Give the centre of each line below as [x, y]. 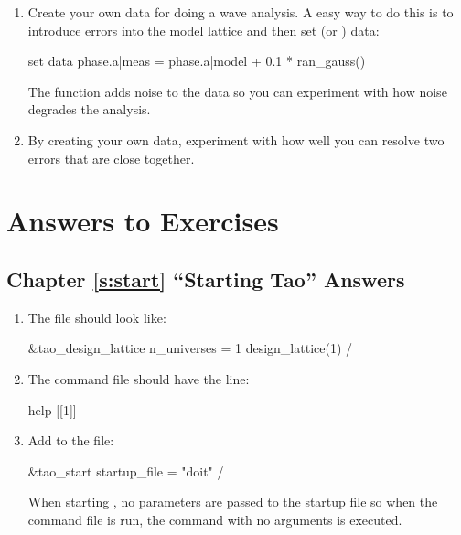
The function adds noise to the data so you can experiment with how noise [237, 91]
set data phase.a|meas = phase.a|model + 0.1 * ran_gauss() [197, 61]
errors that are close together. [111, 158]
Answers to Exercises [143, 221]
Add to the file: [71, 440]
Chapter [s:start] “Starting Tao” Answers [206, 278]
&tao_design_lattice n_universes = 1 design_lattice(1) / [190, 348]
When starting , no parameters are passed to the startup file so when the [233, 502]
